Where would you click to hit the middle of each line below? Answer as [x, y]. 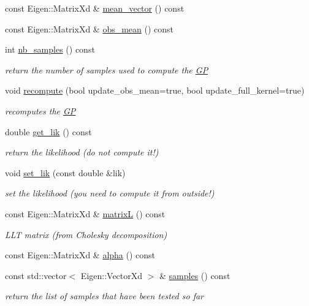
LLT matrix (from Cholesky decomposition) [86, 234]
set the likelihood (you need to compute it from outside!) [110, 193]
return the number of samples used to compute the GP [107, 69]
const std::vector [36, 275]
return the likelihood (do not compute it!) [82, 152]
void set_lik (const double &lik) [65, 172]
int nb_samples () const [50, 49]
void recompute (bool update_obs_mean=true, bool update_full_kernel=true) [155, 90]
